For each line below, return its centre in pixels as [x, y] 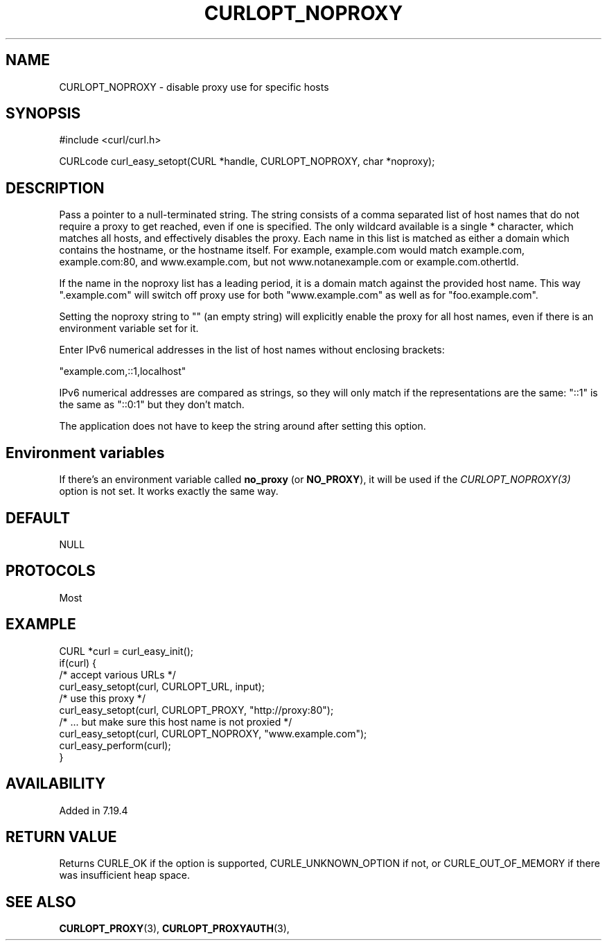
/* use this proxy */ [102, 698]
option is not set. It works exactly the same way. [169, 491]
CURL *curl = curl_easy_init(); [126, 651]
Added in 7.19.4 [94, 810]
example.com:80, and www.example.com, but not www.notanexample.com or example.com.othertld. [289, 262]
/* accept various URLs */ [117, 674]
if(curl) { [78, 663]
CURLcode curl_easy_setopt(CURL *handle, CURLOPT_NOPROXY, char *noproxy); [247, 161]
